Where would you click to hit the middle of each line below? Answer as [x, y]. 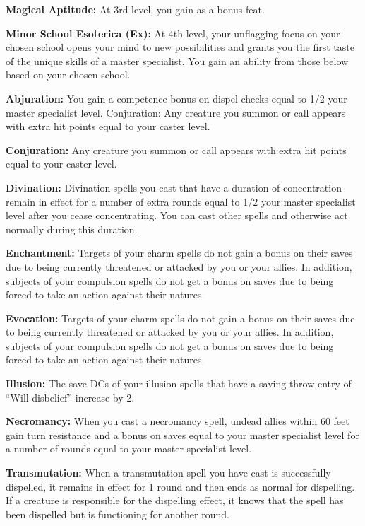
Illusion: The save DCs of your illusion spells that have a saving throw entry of [179, 384]
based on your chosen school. [68, 75]
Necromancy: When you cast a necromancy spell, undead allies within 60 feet [178, 421]
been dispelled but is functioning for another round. [118, 514]
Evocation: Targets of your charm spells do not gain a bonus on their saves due [180, 318]
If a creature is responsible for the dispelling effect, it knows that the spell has [175, 500]
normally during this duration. [72, 229]
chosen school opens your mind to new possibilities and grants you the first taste [180, 47]
